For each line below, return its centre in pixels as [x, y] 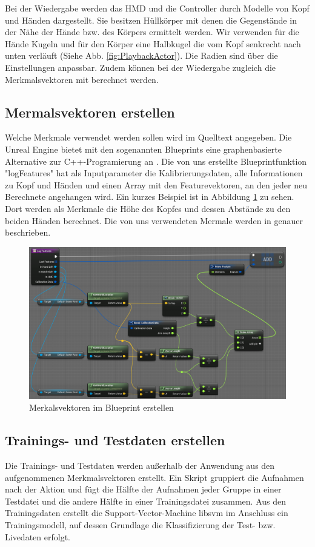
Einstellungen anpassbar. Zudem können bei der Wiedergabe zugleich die [141, 67]
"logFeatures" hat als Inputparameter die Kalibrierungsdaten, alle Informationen [154, 173]
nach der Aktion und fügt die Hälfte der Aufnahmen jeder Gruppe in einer [143, 489]
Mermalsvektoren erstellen [90, 112]
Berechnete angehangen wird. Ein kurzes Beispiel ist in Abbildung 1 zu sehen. [150, 197]
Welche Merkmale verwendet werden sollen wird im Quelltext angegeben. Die [148, 137]
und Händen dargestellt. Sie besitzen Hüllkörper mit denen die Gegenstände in [151, 20]
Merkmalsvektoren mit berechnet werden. [82, 79]
